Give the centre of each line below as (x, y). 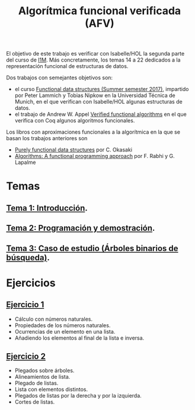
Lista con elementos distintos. (51, 389)
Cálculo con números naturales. (54, 319)
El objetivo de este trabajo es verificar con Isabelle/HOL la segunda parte (95, 54)
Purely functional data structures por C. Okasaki (73, 150)
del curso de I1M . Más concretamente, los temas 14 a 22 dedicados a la (93, 60)
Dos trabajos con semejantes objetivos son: (60, 78)
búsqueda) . (28, 258)
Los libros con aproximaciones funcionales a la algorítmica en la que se (93, 132)
